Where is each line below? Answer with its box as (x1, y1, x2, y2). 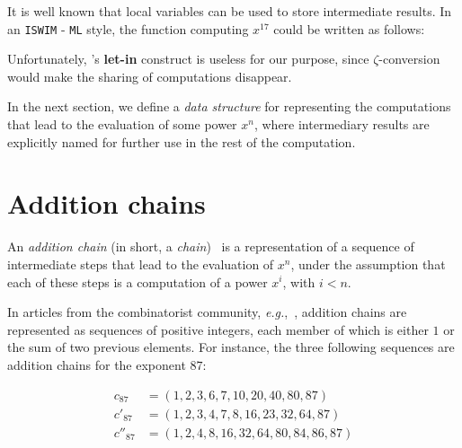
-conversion (378, 49, 440, 68)
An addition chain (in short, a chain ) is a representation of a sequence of (7, 237, 414, 256)
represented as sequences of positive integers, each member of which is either (7, 320, 429, 338)
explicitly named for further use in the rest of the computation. (7, 132, 356, 151)
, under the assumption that (290, 254, 446, 273)
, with (282, 272, 315, 291)
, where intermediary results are (253, 115, 430, 134)
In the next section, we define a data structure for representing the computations (7, 97, 451, 116)
